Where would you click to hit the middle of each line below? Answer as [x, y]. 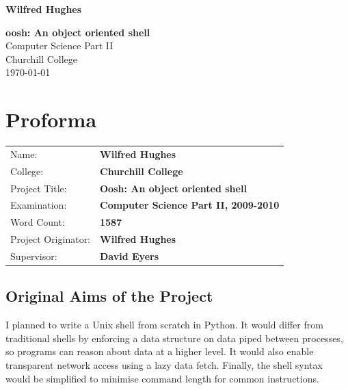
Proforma [51, 119]
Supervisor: [34, 256]
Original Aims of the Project [109, 296]
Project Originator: [51, 239]
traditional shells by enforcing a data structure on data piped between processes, [174, 338]
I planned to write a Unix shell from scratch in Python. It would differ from [164, 325]
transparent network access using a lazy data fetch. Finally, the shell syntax [164, 364]
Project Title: [39, 188]
